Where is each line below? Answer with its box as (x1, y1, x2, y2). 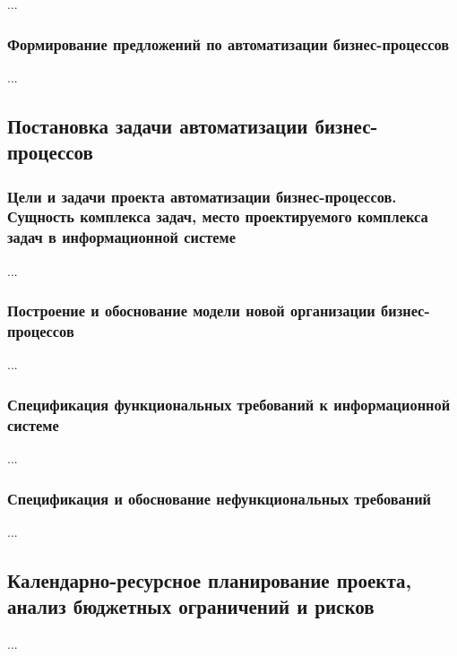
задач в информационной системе (7, 226, 236, 248)
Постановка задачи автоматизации (7, 111, 308, 139)
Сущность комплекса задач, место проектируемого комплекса (7, 205, 428, 228)
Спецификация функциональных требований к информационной (7, 393, 451, 415)
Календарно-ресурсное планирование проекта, (7, 565, 412, 593)
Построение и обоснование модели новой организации (7, 299, 375, 322)
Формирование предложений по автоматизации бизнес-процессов (7, 32, 450, 55)
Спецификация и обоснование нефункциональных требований (7, 487, 431, 509)
